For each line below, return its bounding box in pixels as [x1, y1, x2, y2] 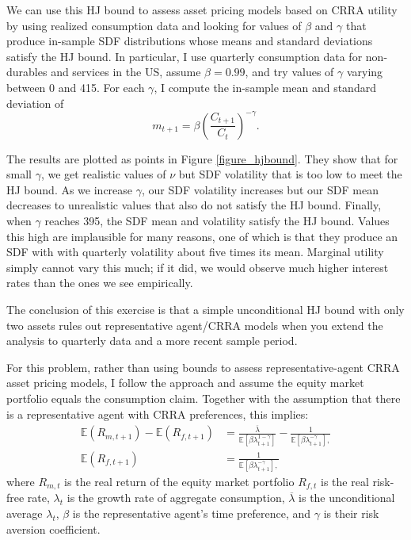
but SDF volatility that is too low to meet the [178, 166, 402, 182]
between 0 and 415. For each [6, 79, 145, 95]
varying [346, 63, 383, 80]
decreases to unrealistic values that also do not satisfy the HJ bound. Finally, [6, 197, 382, 213]
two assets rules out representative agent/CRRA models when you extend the [6, 316, 383, 333]
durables [6, 63, 48, 80]
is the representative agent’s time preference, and [72, 504, 311, 521]
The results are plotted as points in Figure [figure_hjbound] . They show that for [6, 150, 398, 167]
